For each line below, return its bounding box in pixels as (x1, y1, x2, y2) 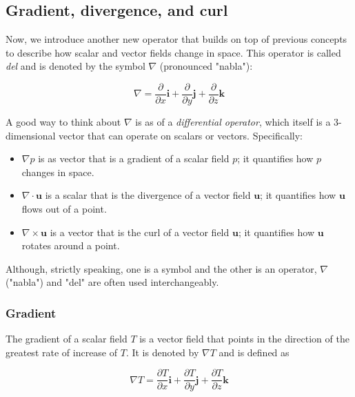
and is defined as (219, 345, 290, 359)
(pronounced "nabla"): (159, 59, 253, 73)
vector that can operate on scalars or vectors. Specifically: (59, 128, 303, 142)
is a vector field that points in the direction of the (139, 331, 349, 346)
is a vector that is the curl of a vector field (50, 224, 230, 239)
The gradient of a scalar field (6, 331, 128, 346)
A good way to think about (6, 115, 121, 129)
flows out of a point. (21, 202, 107, 216)
